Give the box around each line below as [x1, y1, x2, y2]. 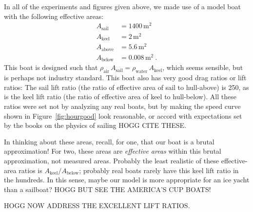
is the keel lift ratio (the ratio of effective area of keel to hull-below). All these [4, 91, 236, 102]
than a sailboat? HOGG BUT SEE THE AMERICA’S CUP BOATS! [4, 184, 211, 194]
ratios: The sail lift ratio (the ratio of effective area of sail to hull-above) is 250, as [4, 82, 249, 92]
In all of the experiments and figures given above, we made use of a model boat [4, 1, 241, 11]
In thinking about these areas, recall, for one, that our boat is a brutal [4, 136, 214, 146]
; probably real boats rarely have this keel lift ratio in [79, 165, 239, 175]
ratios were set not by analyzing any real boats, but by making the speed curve [4, 101, 241, 111]
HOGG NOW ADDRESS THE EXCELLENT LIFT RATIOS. [4, 200, 190, 211]
